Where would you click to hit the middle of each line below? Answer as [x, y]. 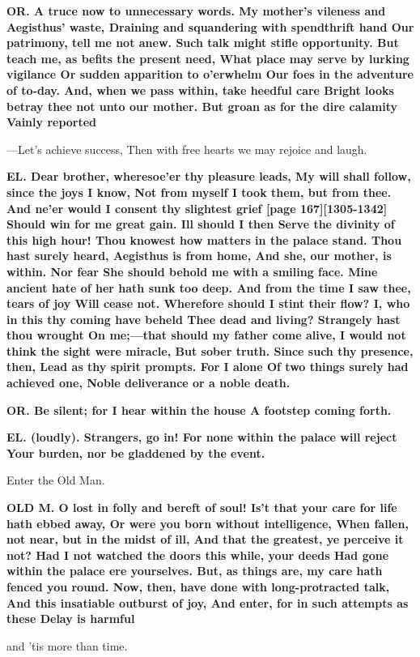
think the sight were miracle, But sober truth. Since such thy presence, [210, 350]
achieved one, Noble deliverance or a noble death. [148, 383]
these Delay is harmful [71, 619]
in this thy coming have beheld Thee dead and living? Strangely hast [204, 319]
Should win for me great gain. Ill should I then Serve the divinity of [201, 224]
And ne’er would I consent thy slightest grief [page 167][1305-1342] [197, 208]
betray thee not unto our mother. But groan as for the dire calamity [202, 106]
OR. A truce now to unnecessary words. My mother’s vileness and [196, 11]
